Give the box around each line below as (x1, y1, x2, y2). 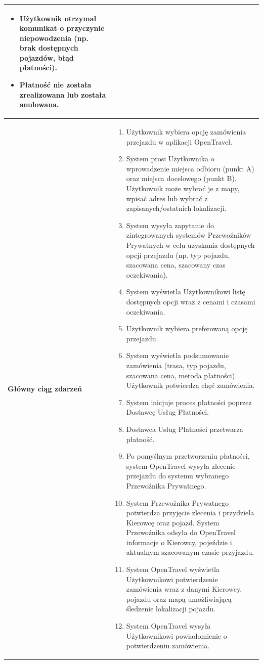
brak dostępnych (19, 42, 78, 53)
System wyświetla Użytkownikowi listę (126, 286, 245, 297)
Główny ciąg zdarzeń (8, 383, 82, 394)
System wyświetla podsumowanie (126, 350, 229, 361)
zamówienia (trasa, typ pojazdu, (126, 360, 226, 370)
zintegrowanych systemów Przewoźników (126, 230, 251, 240)
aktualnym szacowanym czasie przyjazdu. (126, 547, 254, 557)
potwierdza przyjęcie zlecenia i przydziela (126, 507, 254, 518)
